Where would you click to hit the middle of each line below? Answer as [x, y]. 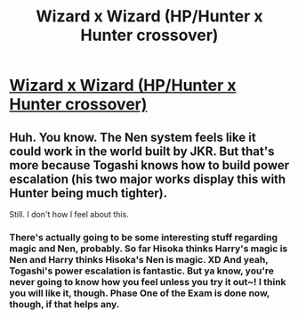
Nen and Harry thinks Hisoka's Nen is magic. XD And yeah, [139, 259]
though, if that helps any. [64, 304]
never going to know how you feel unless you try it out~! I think [148, 282]
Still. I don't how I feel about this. [69, 214]
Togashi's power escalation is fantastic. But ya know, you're [141, 271]
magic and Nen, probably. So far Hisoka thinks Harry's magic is [149, 249]
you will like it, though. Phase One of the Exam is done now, [140, 293]
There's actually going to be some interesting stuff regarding [144, 237]
